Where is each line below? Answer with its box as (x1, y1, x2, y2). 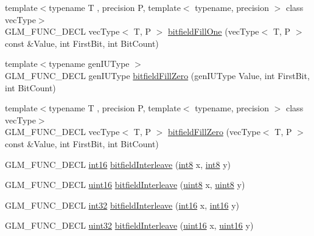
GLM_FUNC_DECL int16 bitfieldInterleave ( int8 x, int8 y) (5, 158, 231, 170)
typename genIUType (49, 57, 130, 70)
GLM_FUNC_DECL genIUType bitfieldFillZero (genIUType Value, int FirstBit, (5, 69, 310, 82)
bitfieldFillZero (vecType (168, 125, 260, 138)
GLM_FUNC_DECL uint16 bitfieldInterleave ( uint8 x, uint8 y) (5, 178, 245, 191)
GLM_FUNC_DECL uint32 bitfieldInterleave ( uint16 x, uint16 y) (5, 219, 254, 232)
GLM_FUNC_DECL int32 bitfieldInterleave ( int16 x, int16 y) (5, 198, 239, 211)
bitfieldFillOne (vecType (168, 25, 259, 38)
